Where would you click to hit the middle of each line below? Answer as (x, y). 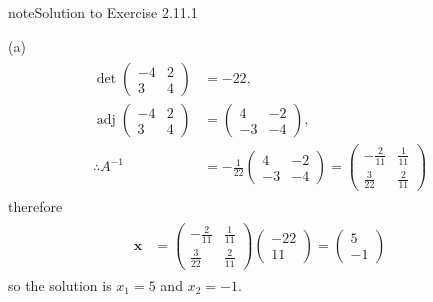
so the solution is (60, 284)
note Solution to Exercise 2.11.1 (103, 12)
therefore (35, 206)
